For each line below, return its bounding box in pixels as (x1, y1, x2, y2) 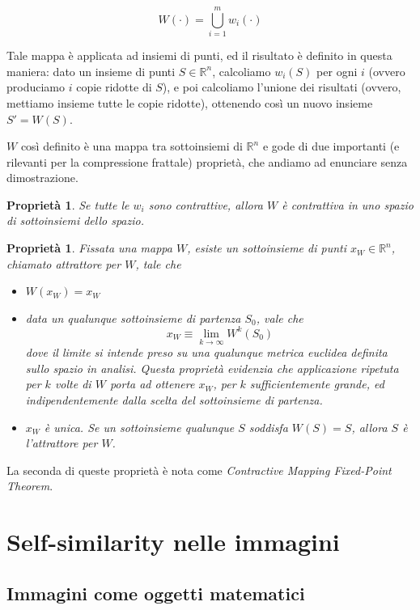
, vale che (256, 309, 303, 326)
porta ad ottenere (109, 375, 195, 392)
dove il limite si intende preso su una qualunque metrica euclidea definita (25, 344, 388, 361)
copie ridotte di (76, 78, 152, 95)
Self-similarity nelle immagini (6, 525, 340, 558)
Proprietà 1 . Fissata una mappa (6, 239, 172, 256)
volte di (54, 375, 91, 392)
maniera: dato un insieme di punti (6, 62, 176, 79)
